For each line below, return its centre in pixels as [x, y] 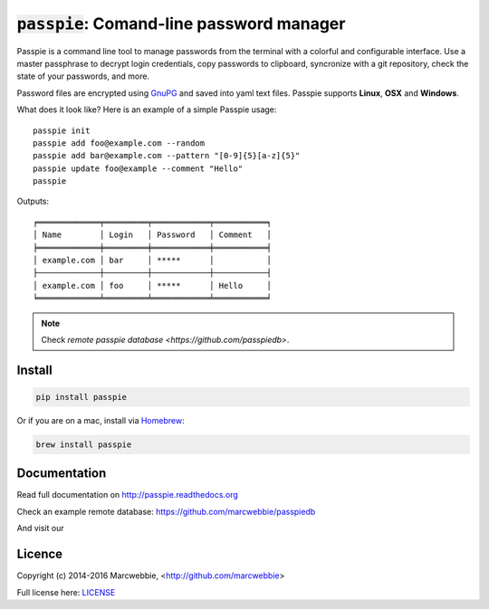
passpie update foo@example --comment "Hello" [138, 168]
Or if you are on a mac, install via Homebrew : [101, 420]
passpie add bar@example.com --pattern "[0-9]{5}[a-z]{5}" [167, 156]
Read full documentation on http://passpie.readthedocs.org [128, 495]
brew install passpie [84, 444]
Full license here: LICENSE [66, 592]
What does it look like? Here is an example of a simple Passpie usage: [147, 109]
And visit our [40, 528]
